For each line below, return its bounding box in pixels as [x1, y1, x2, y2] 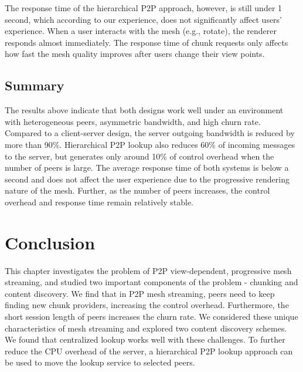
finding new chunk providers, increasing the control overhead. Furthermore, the [5, 299, 289, 311]
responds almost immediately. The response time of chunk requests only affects [5, 36, 288, 48]
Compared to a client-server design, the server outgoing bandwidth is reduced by [5, 127, 295, 139]
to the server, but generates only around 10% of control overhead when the [5, 150, 274, 162]
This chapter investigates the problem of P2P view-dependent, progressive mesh [5, 264, 292, 276]
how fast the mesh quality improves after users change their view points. [5, 48, 265, 60]
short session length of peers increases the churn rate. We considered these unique [5, 310, 298, 323]
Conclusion [5, 230, 96, 254]
